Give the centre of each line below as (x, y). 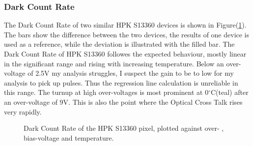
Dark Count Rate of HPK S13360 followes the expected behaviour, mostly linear (125, 54)
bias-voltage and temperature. (69, 137)
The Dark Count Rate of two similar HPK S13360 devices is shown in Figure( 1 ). (125, 25)
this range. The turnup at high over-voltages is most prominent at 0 (106, 92)
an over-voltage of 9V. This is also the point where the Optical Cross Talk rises (123, 102)
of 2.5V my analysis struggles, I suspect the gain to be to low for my (131, 73)
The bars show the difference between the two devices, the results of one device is (127, 34)
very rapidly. (23, 111)
